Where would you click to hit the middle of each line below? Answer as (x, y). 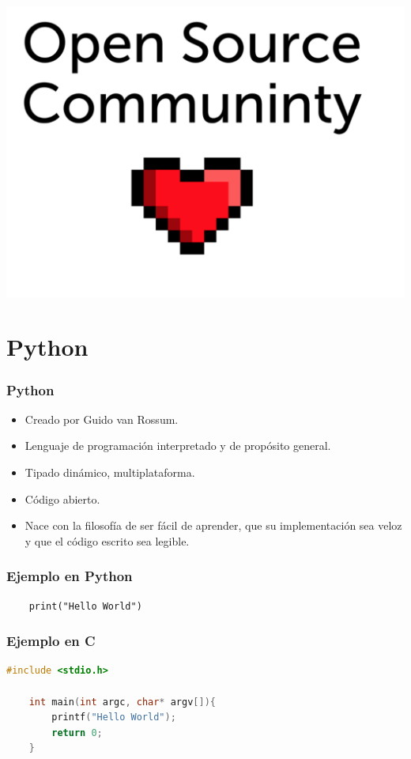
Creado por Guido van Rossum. (102, 419)
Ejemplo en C (51, 641)
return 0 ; (77, 733)
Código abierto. (62, 498)
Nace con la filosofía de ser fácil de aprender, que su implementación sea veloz (213, 525)
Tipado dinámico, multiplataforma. (110, 472)
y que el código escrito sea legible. (107, 540)
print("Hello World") (85, 606)
